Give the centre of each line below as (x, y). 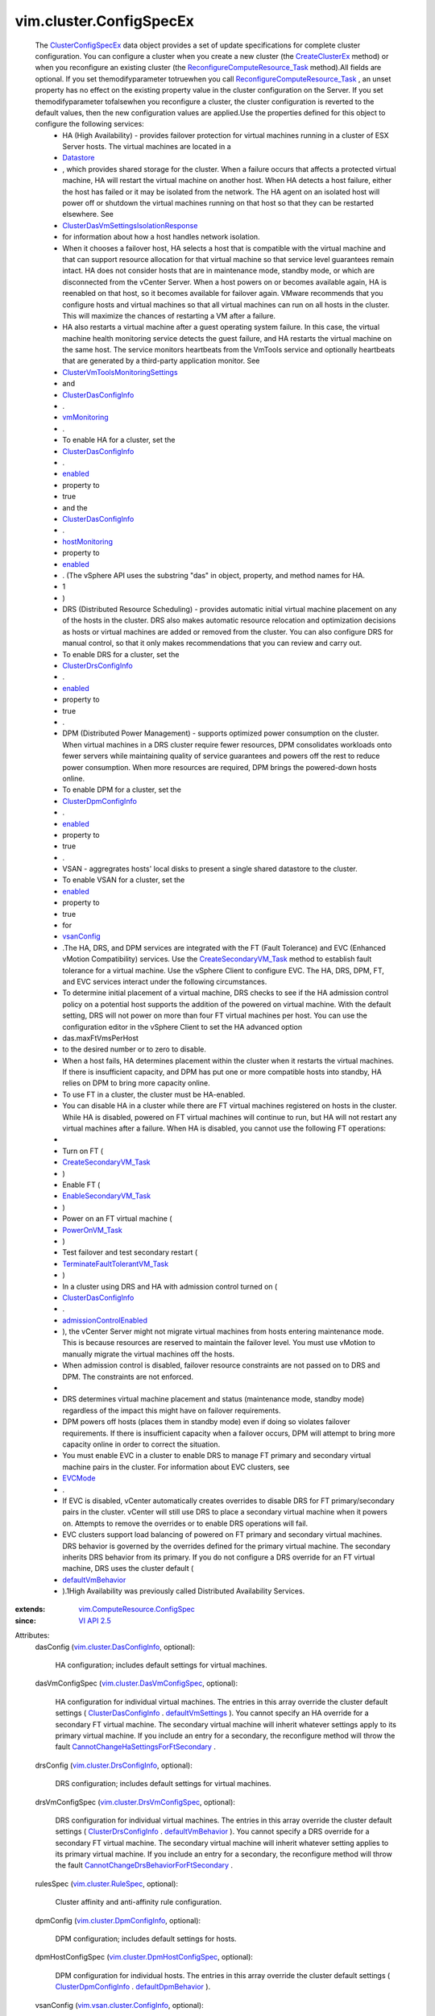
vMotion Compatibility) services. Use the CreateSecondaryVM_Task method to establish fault (217, 959)
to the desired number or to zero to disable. (135, 1049)
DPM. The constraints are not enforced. (128, 1377)
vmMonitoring (85, 417)
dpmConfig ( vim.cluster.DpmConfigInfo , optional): (118, 1920)
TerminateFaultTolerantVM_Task (116, 1264)
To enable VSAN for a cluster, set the (124, 880)
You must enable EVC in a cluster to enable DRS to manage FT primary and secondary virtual (217, 1456)
